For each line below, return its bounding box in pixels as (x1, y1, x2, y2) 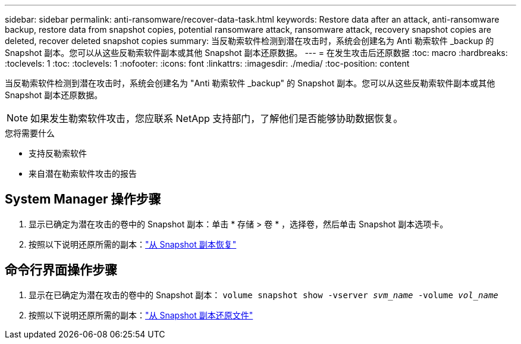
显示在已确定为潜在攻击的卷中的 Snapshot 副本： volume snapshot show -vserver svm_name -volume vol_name (29, 289, 498, 300)
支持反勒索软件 (29, 148, 87, 158)
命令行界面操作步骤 (5, 262, 117, 278)
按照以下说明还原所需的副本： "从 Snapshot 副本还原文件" (29, 309, 253, 320)
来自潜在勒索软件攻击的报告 (29, 168, 137, 179)
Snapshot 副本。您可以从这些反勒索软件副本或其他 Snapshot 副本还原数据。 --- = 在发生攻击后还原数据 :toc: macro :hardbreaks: (5, 48, 508, 58)
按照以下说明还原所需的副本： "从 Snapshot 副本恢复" (29, 239, 237, 249)
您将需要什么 (5, 128, 55, 138)
